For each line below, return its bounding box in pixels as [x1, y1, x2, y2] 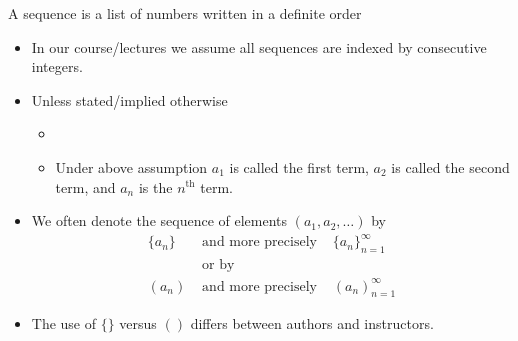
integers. [31, 56, 83, 77]
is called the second [391, 156, 510, 177]
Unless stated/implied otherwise [31, 89, 228, 110]
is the [138, 176, 173, 197]
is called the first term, [229, 156, 369, 177]
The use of [31, 313, 97, 334]
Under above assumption [55, 156, 208, 177]
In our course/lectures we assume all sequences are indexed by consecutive [31, 36, 487, 57]
